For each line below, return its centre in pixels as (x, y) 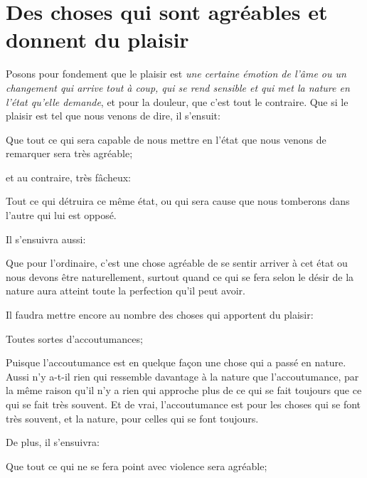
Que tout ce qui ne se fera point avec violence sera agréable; (137, 466)
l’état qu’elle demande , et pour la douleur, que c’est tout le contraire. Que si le (177, 101)
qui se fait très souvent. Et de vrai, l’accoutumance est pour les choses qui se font (183, 404)
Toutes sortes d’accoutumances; (74, 338)
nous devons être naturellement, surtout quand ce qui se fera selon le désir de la (180, 276)
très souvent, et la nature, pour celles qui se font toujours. (132, 418)
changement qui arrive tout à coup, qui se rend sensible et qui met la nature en (178, 87)
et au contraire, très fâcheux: (68, 177)
